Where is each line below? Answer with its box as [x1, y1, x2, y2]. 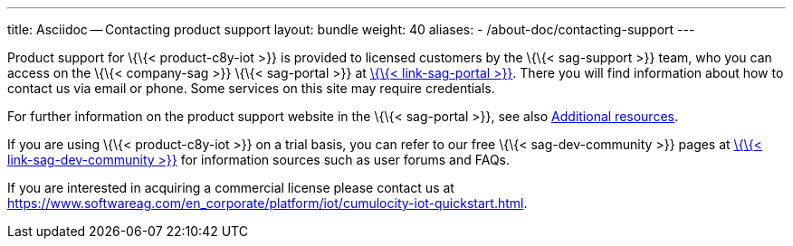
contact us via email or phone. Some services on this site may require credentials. [7, 80, 495, 96]
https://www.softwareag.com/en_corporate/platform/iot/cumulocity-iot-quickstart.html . [7, 195, 528, 211]
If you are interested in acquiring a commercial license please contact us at [7, 180, 454, 195]
